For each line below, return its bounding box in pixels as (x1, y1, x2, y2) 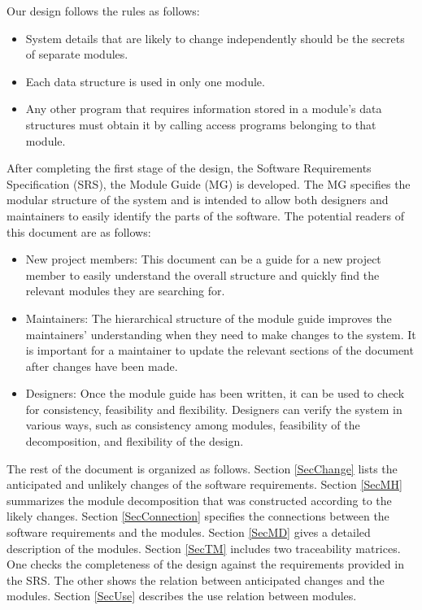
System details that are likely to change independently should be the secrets (25, 29, 405, 46)
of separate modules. (25, 46, 128, 63)
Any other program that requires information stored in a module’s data (25, 100, 382, 117)
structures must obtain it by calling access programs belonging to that (25, 115, 376, 133)
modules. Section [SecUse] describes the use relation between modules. (7, 587, 357, 604)
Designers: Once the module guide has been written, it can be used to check (25, 385, 405, 402)
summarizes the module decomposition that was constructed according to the (7, 491, 392, 508)
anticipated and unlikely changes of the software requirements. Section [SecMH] (7, 476, 402, 493)
